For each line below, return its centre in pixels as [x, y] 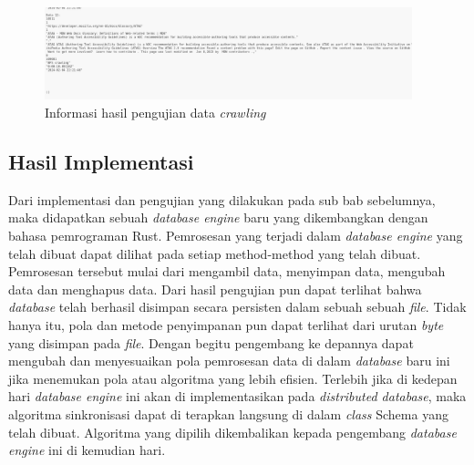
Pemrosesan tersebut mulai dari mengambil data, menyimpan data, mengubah [227, 271]
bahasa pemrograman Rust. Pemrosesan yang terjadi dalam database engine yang [236, 236]
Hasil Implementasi [101, 162]
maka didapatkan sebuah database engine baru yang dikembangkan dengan [218, 217]
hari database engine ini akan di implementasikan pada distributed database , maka [237, 396]
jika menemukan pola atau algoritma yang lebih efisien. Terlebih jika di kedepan [233, 378]
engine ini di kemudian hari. [87, 450]
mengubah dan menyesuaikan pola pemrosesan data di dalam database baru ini [229, 361]
